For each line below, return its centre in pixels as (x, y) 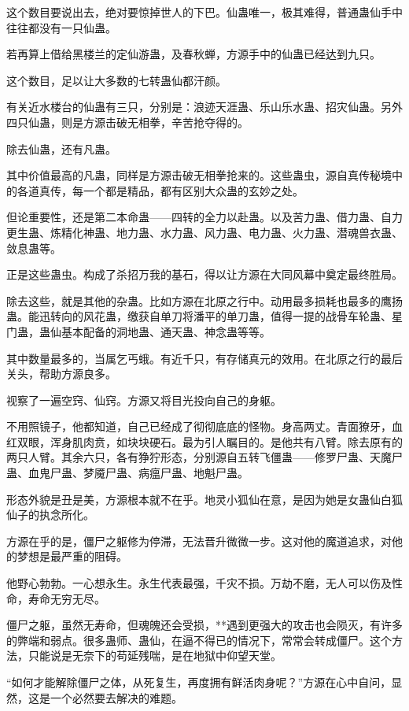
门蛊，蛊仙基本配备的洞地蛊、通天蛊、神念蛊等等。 (138, 331)
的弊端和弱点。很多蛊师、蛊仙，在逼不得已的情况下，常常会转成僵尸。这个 (199, 640)
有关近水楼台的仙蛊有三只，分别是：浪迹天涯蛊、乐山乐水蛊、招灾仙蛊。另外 (204, 107)
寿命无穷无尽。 (66, 598)
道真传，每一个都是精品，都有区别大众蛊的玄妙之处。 (166, 190)
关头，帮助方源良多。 (61, 374)
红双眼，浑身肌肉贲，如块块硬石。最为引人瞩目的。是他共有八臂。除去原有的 (204, 441)
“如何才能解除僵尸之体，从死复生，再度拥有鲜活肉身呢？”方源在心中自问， (199, 682)
